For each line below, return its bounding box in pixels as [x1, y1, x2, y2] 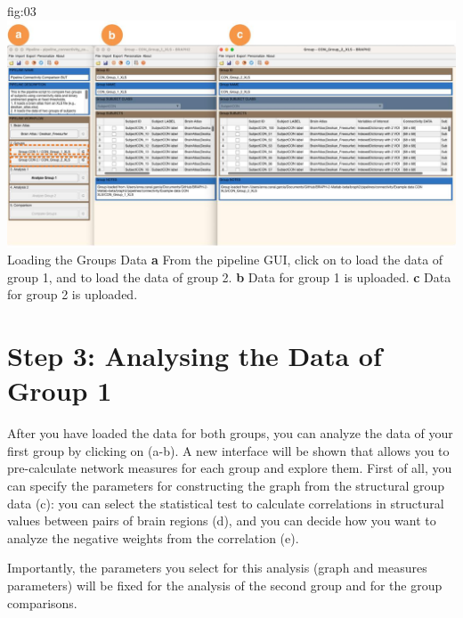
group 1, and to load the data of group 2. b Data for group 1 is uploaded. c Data [7, 267, 451, 286]
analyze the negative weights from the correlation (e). [7, 528, 299, 547]
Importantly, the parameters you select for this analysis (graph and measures [7, 558, 427, 577]
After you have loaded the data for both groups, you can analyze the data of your [7, 424, 453, 443]
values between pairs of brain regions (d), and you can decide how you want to [7, 511, 436, 530]
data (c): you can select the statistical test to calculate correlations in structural [7, 493, 444, 512]
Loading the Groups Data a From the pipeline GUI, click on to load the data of [7, 250, 443, 269]
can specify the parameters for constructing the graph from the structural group [7, 476, 445, 495]
